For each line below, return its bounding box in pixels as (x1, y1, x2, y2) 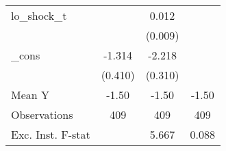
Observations (11, 107, 73, 122)
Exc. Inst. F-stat (11, 126, 90, 142)
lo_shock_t (11, 8, 67, 23)
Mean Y (11, 87, 50, 102)
